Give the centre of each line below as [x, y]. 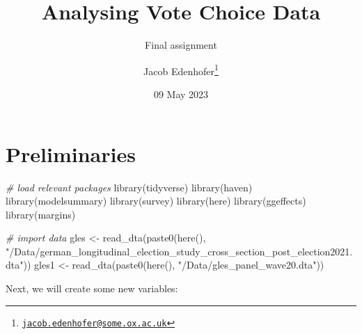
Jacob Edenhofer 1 [181, 70]
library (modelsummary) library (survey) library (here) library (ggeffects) [156, 201]
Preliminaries [71, 153]
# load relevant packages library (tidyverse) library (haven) [129, 187]
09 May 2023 [181, 94]
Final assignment [181, 45]
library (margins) [41, 214]
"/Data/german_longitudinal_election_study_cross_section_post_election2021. [179, 251]
